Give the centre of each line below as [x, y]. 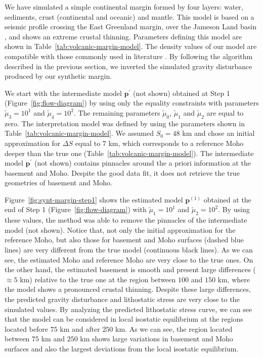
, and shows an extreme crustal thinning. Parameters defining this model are [123, 36]
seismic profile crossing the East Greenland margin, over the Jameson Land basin [131, 27]
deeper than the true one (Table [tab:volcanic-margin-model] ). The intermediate [129, 153]
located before [26, 328]
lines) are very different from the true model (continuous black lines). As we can [129, 250]
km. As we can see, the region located [174, 328]
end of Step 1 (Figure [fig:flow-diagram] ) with [76, 209]
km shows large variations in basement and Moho [157, 339]
